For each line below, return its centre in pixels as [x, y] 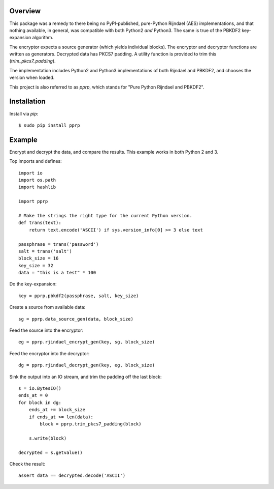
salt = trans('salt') [45, 251]
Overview [25, 11]
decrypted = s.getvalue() [51, 452]
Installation [27, 102]
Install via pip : [24, 113]
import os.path [37, 180]
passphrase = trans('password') [59, 244]
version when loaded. [32, 78]
